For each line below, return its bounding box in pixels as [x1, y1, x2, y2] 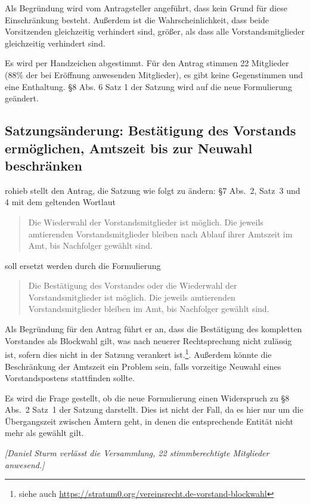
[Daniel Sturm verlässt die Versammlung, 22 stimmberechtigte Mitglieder [5, 447, 269, 459]
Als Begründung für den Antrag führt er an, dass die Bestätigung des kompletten [5, 323, 302, 335]
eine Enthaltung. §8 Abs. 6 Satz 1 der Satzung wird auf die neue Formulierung [5, 80, 292, 92]
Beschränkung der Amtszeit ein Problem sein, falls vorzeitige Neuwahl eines [5, 360, 281, 372]
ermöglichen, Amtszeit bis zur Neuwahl [5, 138, 253, 157]
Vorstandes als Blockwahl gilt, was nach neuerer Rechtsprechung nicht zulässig [5, 334, 292, 347]
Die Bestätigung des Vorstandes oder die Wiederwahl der [28, 279, 237, 292]
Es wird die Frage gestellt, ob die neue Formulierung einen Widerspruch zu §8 [5, 391, 290, 404]
